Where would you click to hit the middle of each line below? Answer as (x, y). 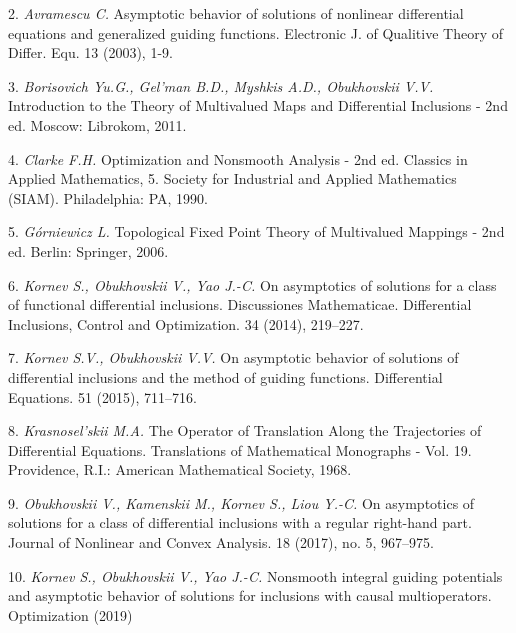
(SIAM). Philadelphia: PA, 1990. (108, 197)
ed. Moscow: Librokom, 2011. (97, 124)
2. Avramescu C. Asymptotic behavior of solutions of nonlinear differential (236, 13)
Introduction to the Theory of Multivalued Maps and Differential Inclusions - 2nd (258, 105)
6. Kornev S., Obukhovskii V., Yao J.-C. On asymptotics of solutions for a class (252, 284)
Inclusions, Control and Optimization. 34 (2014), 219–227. (186, 323)
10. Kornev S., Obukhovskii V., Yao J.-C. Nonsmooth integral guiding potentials (255, 575)
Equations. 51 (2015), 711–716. (102, 396)
